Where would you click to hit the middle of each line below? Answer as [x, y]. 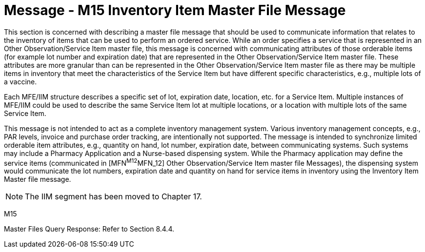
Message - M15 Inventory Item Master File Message [175, 10]
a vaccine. [20, 81]
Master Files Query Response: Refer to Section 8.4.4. [89, 229]
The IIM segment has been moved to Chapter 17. [113, 197]
